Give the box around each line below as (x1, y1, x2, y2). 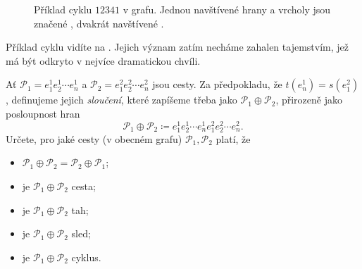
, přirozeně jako (275, 92, 342, 107)
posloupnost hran (6, 106, 80, 120)
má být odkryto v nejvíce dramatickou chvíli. (6, 53, 201, 68)
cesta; (71, 178, 96, 193)
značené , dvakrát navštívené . (34, 15, 164, 30)
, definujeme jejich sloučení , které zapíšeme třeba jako (6, 92, 237, 107)
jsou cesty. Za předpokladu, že (152, 77, 282, 92)
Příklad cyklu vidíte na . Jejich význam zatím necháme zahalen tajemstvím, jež (6, 39, 349, 54)
